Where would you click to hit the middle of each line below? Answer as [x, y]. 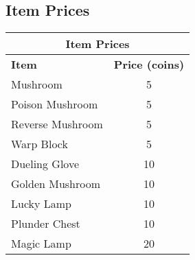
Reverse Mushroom [57, 124]
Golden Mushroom [56, 184]
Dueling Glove [45, 164]
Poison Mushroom [55, 104]
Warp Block [39, 144]
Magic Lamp [41, 244]
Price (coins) [149, 64]
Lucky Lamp [42, 204]
